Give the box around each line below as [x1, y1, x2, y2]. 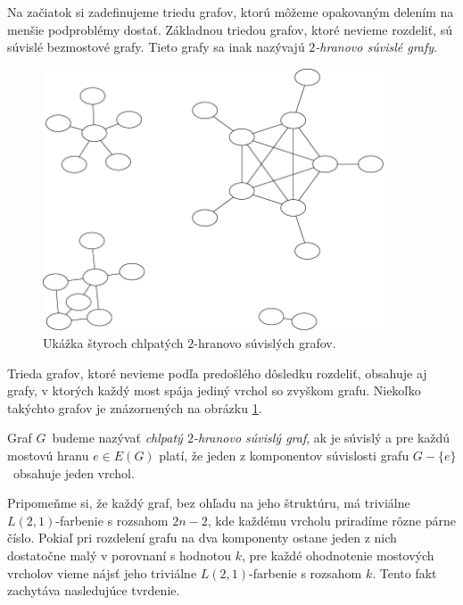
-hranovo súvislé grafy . [315, 37, 438, 56]
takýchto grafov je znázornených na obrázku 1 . [7, 398, 262, 417]
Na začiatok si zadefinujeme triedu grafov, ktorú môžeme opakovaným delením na [7, 3, 454, 21]
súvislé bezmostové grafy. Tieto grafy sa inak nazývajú [7, 37, 305, 56]
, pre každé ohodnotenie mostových [242, 545, 434, 564]
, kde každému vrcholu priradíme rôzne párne [207, 510, 456, 529]
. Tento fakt [372, 563, 437, 582]
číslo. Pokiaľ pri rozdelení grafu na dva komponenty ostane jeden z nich [7, 528, 397, 547]
